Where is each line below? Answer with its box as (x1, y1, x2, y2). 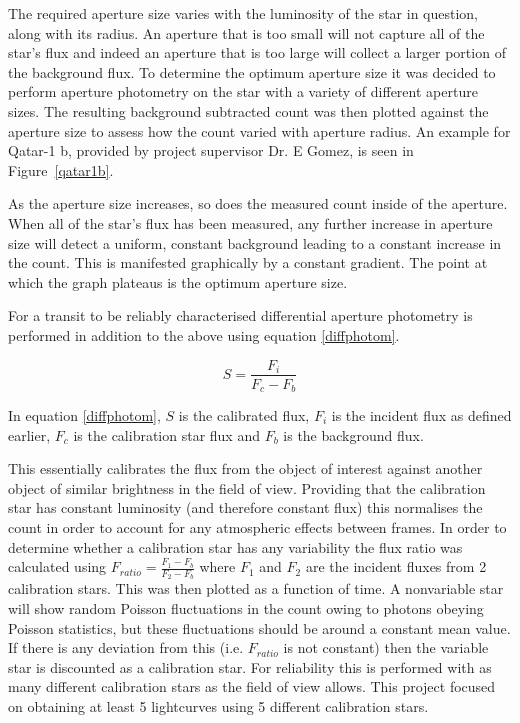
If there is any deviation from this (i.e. (8, 637, 244, 658)
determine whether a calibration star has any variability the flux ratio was (8, 536, 463, 557)
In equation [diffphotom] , (8, 405, 161, 426)
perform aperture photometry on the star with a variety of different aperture (8, 81, 478, 102)
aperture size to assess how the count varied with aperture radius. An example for (8, 120, 511, 141)
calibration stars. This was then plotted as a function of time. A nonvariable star (8, 578, 504, 599)
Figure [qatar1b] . (8, 159, 114, 180)
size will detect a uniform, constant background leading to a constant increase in (8, 232, 502, 253)
